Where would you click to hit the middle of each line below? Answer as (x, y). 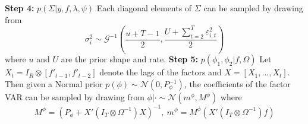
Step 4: (20, 8)
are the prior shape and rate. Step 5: (130, 59)
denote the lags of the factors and (161, 72)
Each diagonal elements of (144, 8)
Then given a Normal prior (54, 84)
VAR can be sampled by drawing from (75, 97)
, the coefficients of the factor (237, 84)
